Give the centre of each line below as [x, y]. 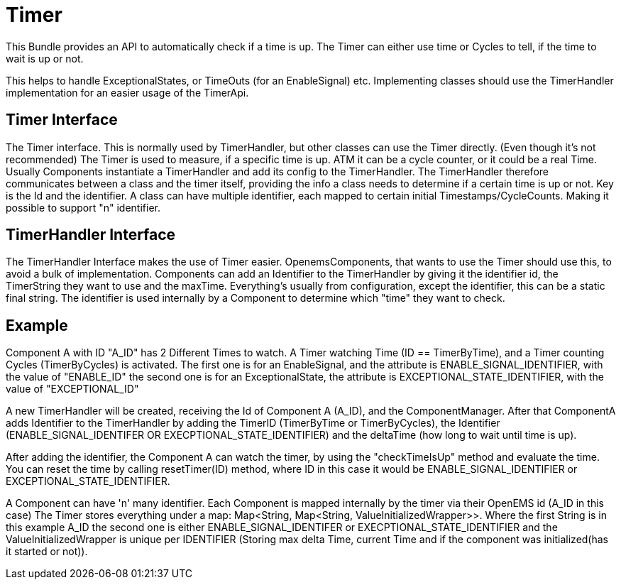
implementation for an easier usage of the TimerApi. [127, 92]
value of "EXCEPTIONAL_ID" [72, 389]
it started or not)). [47, 552]
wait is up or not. [45, 58]
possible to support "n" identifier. [83, 207]
